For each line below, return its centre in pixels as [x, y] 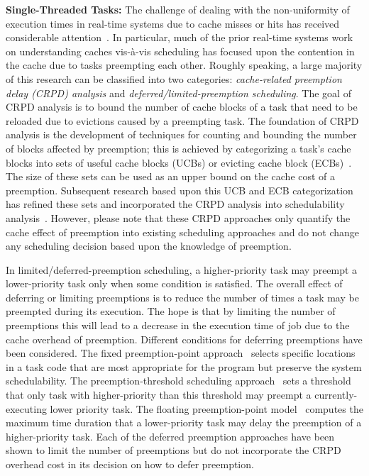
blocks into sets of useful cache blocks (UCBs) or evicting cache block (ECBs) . [179, 162]
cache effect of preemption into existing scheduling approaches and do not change [183, 232]
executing [26, 408]
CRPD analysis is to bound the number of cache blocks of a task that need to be [182, 107]
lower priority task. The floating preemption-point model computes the [206, 408]
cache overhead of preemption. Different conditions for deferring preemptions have [184, 339]
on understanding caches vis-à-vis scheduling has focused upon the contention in [180, 51]
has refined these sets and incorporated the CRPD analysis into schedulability [175, 204]
